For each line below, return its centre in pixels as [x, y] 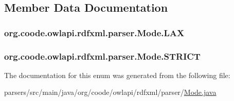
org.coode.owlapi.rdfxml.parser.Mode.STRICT [102, 56]
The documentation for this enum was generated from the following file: [117, 75]
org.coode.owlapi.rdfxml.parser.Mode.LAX [94, 32]
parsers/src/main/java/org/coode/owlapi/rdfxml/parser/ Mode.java [110, 92]
